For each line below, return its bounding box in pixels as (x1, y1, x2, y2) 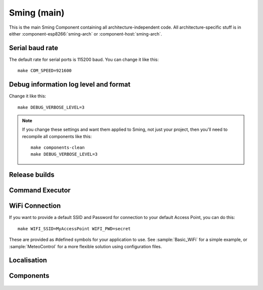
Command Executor (9, 186, 71, 195)
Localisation (9, 256, 47, 265)
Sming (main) (9, 7, 65, 18)
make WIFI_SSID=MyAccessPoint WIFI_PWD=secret (18, 226, 131, 231)
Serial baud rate (9, 44, 58, 52)
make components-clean (31, 145, 85, 150)
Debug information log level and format (9, 80, 131, 89)
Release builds (9, 171, 55, 179)
